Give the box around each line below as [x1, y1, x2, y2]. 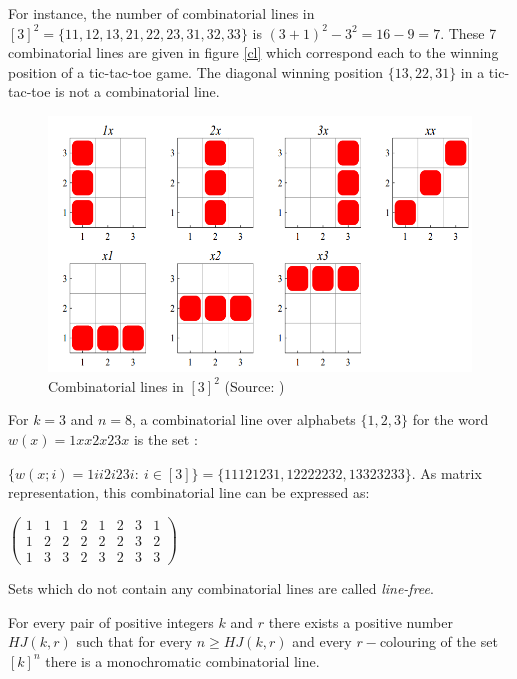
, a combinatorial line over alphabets [132, 409, 356, 430]
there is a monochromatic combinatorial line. [45, 650, 320, 671]
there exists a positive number [268, 611, 453, 632]
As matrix [420, 462, 482, 483]
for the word [412, 409, 489, 430]
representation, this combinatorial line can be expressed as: [8, 482, 370, 503]
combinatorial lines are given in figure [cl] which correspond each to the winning [8, 42, 499, 63]
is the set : [133, 429, 198, 450]
